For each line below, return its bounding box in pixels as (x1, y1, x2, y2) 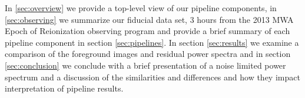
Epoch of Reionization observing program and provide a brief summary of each (5, 25, 290, 37)
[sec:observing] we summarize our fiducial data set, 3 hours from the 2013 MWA (5, 13, 294, 25)
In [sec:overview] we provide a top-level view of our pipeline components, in (5, 2, 277, 13)
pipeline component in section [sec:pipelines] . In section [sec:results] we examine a (5, 36, 299, 48)
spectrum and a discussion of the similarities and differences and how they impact (5, 70, 300, 83)
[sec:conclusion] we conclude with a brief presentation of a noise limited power (5, 59, 286, 71)
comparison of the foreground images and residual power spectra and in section (5, 48, 291, 60)
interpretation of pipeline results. (5, 82, 124, 94)
